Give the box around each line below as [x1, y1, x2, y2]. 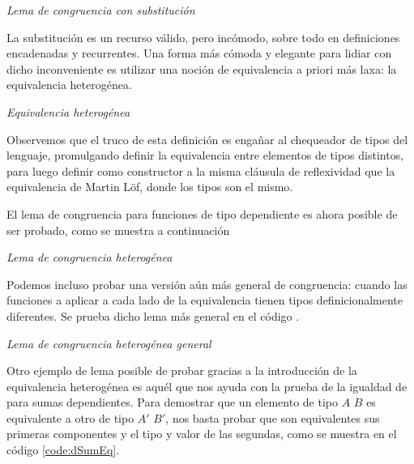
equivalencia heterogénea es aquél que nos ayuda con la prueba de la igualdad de [6, 377, 408, 394]
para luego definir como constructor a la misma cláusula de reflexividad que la [6, 162, 395, 179]
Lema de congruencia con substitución [6, 2, 195, 18]
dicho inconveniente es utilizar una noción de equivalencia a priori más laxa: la [6, 60, 397, 77]
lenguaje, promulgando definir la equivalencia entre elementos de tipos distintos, [6, 147, 404, 164]
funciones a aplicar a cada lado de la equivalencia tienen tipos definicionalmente [6, 292, 403, 309]
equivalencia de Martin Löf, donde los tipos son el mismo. [6, 178, 293, 195]
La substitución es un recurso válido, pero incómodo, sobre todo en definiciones [6, 28, 400, 45]
